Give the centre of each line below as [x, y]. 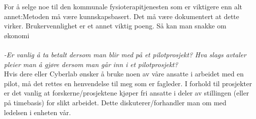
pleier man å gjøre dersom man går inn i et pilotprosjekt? [91, 64]
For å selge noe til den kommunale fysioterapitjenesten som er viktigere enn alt [123, 6]
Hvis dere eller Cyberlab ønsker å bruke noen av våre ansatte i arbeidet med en [124, 74]
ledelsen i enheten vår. [37, 112]
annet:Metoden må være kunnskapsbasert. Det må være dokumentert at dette [122, 16]
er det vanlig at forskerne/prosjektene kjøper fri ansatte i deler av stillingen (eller [127, 93]
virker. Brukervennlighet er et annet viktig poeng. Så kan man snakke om [115, 26]
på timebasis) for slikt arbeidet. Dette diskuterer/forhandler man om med [115, 102]
